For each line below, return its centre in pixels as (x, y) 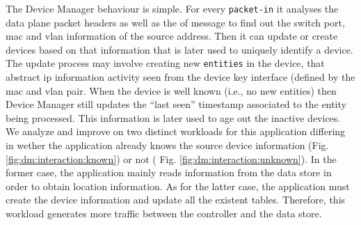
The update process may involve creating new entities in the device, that (165, 63)
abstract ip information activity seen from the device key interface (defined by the (180, 77)
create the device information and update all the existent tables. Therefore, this (176, 200)
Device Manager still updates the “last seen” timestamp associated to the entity (176, 104)
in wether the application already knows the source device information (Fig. (167, 145)
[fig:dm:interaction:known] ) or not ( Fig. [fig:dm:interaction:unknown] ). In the (171, 158)
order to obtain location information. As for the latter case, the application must (178, 186)
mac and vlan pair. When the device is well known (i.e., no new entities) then (171, 90)
